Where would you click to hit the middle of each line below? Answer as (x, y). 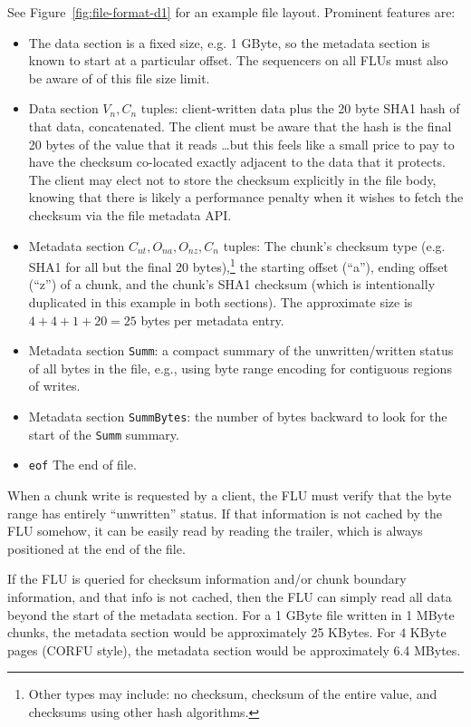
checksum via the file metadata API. (130, 214)
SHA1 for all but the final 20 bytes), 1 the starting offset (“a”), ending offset (238, 265)
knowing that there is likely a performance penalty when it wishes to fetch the (246, 197)
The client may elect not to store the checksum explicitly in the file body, (232, 179)
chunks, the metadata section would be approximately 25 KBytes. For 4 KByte (227, 632)
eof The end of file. (82, 465)
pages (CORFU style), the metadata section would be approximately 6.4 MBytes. (234, 649)
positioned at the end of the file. (96, 548)
